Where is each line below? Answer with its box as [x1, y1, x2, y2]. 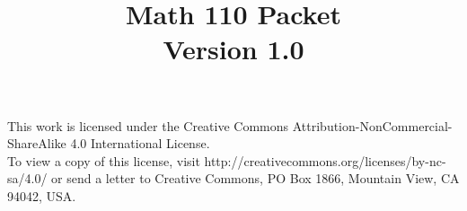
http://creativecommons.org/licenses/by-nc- [204, 151, 446, 170]
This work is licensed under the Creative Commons [7, 116, 289, 135]
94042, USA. [7, 186, 76, 205]
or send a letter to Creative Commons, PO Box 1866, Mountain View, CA [51, 169, 460, 188]
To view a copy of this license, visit [7, 151, 200, 170]
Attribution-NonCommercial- [292, 116, 453, 135]
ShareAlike [7, 134, 66, 153]
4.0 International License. [70, 134, 210, 153]
